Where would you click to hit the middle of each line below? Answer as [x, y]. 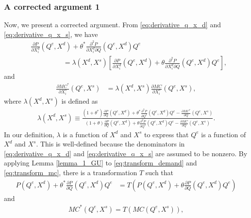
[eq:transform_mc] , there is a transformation [71, 173]
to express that [166, 134]
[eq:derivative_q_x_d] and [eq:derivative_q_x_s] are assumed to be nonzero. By [126, 153]
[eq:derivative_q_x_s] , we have [51, 34]
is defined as [80, 101]
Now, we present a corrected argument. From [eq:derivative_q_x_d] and [112, 25]
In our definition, [29, 134]
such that [159, 173]
